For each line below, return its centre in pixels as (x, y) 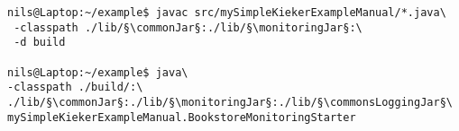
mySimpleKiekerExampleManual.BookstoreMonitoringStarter (182, 117)
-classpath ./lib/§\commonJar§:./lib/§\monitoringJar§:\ (188, 27)
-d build (40, 43)
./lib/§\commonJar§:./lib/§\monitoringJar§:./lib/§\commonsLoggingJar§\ (230, 102)
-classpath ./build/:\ (75, 87)
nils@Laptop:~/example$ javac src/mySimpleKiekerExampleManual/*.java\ (227, 13)
